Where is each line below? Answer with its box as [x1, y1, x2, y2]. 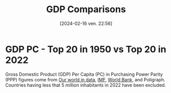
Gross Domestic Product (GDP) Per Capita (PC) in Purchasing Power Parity [5, 71, 163, 77]
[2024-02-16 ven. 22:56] [59, 20, 113, 26]
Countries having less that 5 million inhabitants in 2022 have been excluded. [5, 82, 166, 88]
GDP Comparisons [46, 4, 126, 15]
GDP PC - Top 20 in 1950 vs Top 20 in [5, 43, 166, 55]
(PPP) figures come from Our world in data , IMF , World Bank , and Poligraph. [5, 76, 165, 82]
